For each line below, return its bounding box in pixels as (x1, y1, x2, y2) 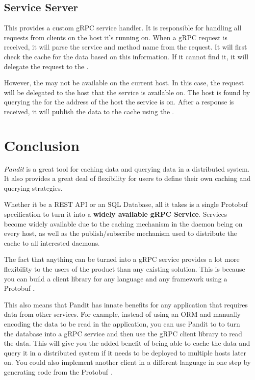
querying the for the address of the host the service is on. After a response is (4, 97, 234, 107)
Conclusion (4, 135, 80, 155)
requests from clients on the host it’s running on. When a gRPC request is (4, 32, 228, 42)
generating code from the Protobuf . (4, 366, 112, 377)
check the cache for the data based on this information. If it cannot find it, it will (4, 51, 249, 61)
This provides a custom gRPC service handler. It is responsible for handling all (4, 23, 242, 33)
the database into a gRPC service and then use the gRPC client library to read (4, 328, 242, 338)
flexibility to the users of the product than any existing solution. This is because (4, 264, 245, 274)
